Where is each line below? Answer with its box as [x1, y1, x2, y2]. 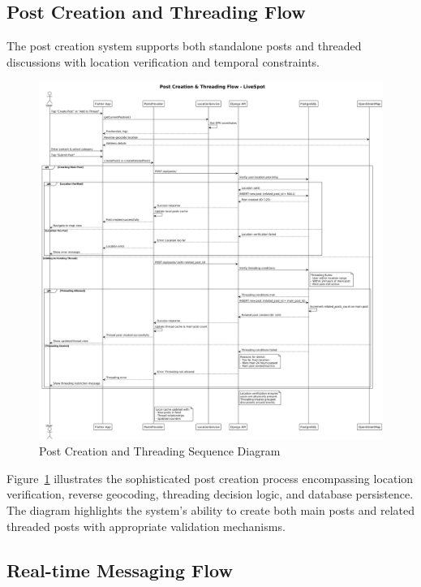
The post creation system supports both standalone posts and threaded [6, 37, 362, 54]
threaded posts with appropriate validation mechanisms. [6, 517, 286, 534]
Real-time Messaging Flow [6, 557, 233, 582]
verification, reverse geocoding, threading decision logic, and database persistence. [6, 486, 414, 503]
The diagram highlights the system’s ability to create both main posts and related [6, 502, 415, 518]
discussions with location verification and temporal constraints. [6, 53, 320, 70]
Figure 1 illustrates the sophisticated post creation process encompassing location [6, 469, 414, 486]
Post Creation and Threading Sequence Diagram [39, 442, 281, 460]
